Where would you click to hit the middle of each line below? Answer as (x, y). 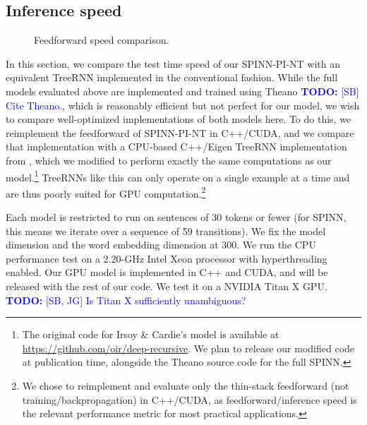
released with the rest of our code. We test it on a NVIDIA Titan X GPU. (167, 286)
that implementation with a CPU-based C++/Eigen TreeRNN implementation (176, 146)
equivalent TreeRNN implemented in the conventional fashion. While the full (172, 77)
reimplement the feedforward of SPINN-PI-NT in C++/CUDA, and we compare (180, 132)
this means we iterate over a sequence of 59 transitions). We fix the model (166, 231)
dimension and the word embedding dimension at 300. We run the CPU (161, 245)
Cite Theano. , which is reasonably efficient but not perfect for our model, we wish (183, 105)
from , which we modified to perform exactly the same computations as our (169, 160)
